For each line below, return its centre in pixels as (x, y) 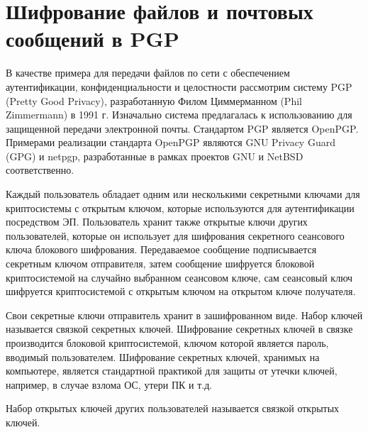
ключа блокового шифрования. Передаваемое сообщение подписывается (161, 249)
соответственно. (40, 170)
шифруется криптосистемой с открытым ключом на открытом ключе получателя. (181, 291)
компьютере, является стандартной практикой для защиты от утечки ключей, (172, 371)
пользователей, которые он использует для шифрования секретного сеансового (175, 235)
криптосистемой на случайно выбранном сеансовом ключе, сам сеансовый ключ (179, 277)
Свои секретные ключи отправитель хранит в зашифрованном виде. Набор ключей (184, 315)
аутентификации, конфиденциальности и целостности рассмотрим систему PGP (179, 86)
